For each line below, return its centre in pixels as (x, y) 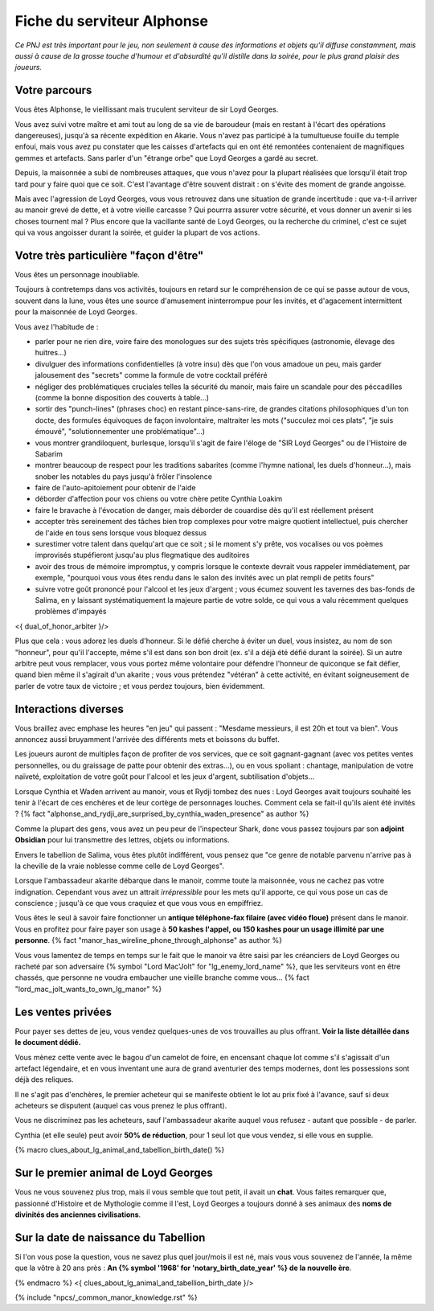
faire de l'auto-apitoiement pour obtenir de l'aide (115, 488)
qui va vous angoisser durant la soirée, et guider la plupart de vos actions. (137, 232)
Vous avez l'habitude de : (57, 326)
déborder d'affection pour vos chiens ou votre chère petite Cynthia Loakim (159, 499)
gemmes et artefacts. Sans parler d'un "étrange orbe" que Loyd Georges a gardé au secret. (167, 158)
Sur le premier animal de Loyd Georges (114, 1173)
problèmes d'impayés (71, 612)
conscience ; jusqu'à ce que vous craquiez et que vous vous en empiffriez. (139, 903)
